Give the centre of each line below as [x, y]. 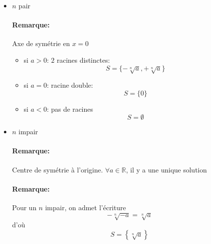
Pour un [24, 207]
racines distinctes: [83, 60]
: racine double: [70, 85]
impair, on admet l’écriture [86, 207]
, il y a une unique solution [166, 169]
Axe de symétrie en [41, 43]
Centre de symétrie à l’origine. [58, 169]
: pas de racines [70, 109]
